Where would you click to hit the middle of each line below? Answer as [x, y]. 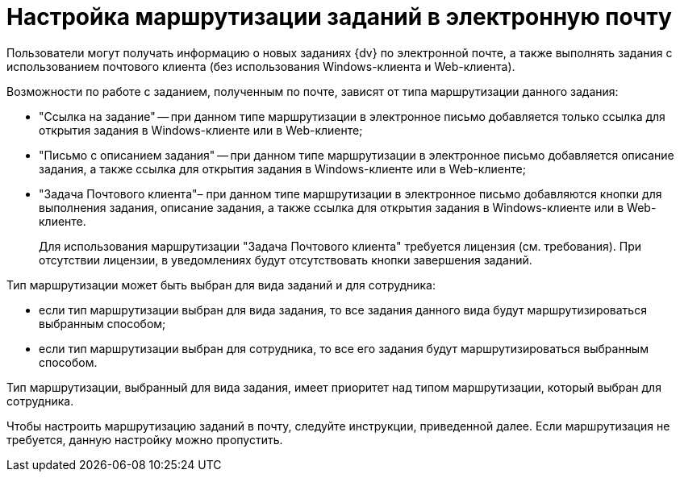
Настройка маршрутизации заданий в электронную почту [339, 17]
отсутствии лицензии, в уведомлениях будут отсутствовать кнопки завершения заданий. [286, 260]
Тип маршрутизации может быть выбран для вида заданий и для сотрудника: [221, 285]
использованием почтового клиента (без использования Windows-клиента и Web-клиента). [261, 66]
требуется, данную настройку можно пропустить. [145, 439]
